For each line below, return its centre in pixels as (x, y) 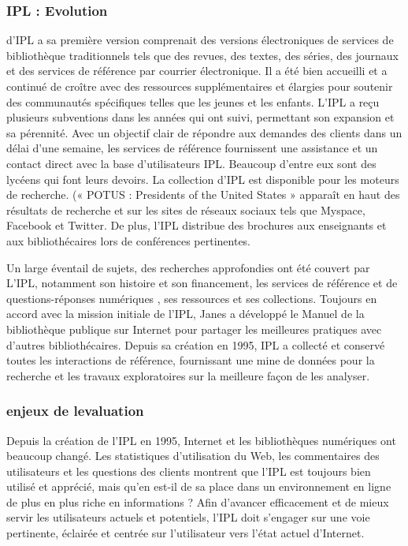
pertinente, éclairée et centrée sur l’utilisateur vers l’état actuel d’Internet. (185, 533)
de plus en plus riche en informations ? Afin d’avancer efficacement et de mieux (198, 501)
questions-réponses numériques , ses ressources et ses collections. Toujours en (192, 298)
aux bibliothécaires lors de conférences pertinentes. (129, 240)
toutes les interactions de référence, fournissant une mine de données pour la (191, 360)
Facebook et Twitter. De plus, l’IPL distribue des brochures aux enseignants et (197, 225)
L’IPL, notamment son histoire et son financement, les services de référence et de (202, 283)
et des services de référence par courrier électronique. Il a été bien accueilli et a (197, 71)
